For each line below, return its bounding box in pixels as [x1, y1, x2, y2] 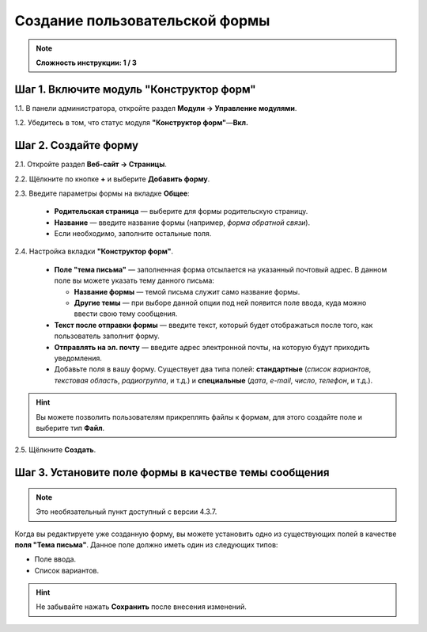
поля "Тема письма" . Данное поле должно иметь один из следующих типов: [14, 539, 278, 550]
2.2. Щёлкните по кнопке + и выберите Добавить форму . [14, 174, 210, 184]
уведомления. [54, 353, 103, 363]
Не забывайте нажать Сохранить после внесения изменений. [36, 602, 247, 611]
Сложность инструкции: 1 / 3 [36, 58, 138, 67]
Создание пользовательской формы [14, 12, 270, 29]
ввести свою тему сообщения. [74, 309, 178, 318]
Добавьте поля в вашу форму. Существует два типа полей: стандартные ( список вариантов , [54, 364, 372, 374]
